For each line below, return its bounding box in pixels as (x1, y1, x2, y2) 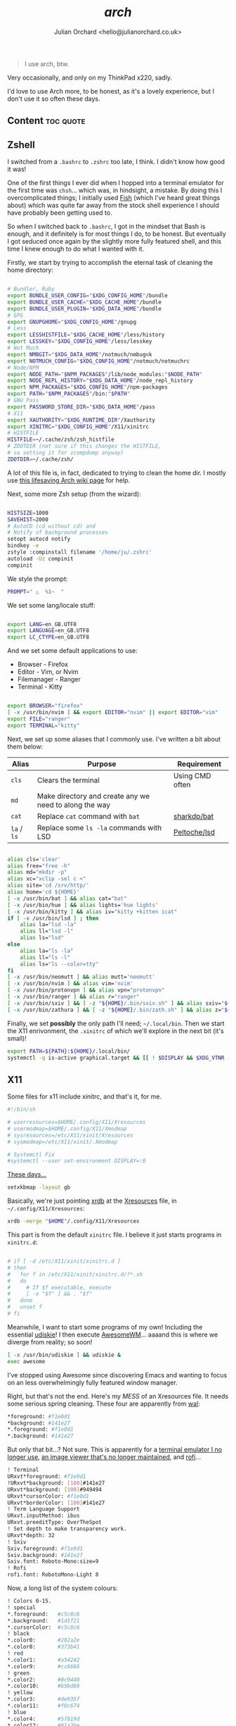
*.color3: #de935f (7, 1696, 80, 1703)
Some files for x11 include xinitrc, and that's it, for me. (7, 1092, 162, 1101)
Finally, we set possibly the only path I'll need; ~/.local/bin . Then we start (7, 1019, 225, 1027)
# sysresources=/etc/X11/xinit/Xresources (7, 1132, 133, 1139)
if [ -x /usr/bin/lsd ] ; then (7, 915, 99, 922)
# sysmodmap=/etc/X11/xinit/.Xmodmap (7, 1138, 118, 1145)
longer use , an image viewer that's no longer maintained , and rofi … (7, 1453, 202, 1461)
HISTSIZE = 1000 (7, 509, 49, 516)
